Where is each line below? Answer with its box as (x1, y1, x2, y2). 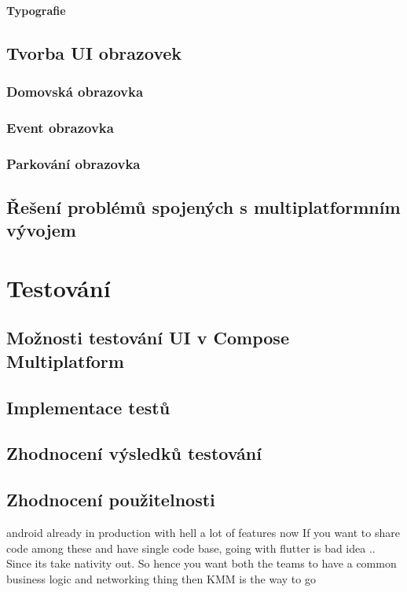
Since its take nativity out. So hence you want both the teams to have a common (6, 555, 397, 572)
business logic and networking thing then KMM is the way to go (6, 570, 316, 586)
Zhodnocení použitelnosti (6, 487, 215, 512)
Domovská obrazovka (6, 81, 144, 101)
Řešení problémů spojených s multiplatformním (6, 194, 401, 219)
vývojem (6, 218, 76, 242)
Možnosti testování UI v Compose (6, 325, 289, 350)
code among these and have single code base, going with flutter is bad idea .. (6, 539, 376, 556)
